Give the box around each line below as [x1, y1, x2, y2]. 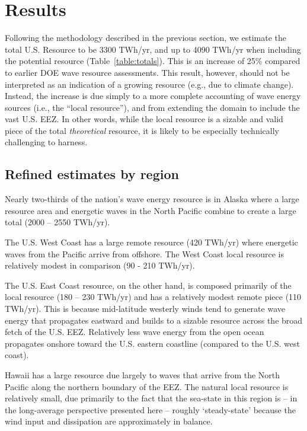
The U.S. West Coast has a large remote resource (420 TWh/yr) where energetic [5, 236, 298, 248]
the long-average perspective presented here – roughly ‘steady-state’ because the [5, 403, 296, 416]
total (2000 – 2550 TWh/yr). [5, 216, 110, 228]
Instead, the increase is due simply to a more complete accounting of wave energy [5, 90, 301, 102]
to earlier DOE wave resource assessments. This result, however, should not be [5, 66, 290, 78]
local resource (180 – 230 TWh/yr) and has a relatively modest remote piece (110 [5, 290, 302, 303]
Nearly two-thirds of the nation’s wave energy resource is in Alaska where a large [5, 193, 299, 205]
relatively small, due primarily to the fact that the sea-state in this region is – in [5, 392, 298, 404]
